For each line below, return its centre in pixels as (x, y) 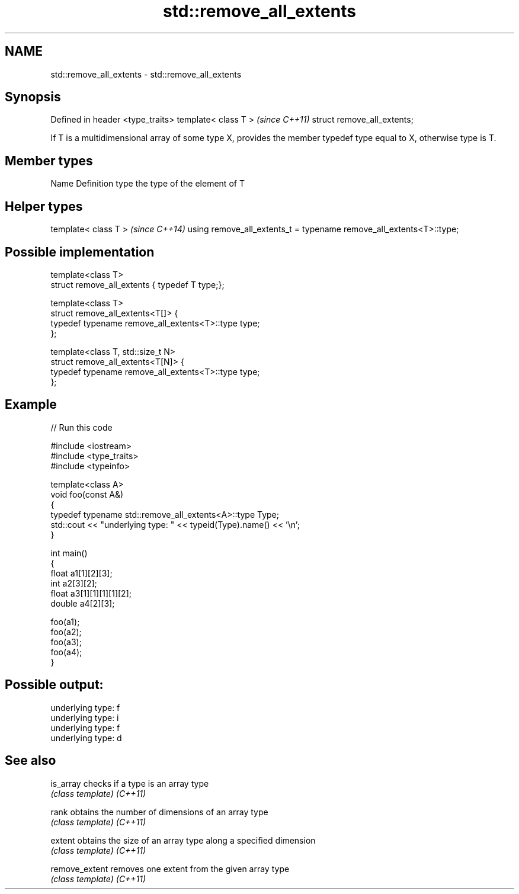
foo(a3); (66, 642)
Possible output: (54, 685)
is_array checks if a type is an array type (130, 783)
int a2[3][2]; (74, 583)
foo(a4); (66, 652)
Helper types (44, 206)
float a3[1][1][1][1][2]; (91, 593)
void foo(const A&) (87, 494)
